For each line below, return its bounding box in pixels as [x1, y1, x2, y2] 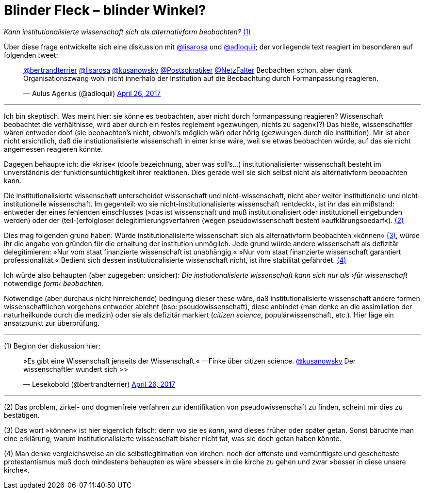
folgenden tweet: [4, 50, 58, 59]
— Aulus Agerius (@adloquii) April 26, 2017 [23, 89, 161, 97]
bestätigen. [4, 411, 40, 419]
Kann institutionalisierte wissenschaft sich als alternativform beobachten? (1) [4, 27, 251, 36]
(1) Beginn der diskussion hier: [4, 341, 100, 350]
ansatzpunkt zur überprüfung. [4, 318, 100, 327]
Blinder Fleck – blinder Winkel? [4, 2, 206, 18]
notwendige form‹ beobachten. [4, 279, 104, 287]
